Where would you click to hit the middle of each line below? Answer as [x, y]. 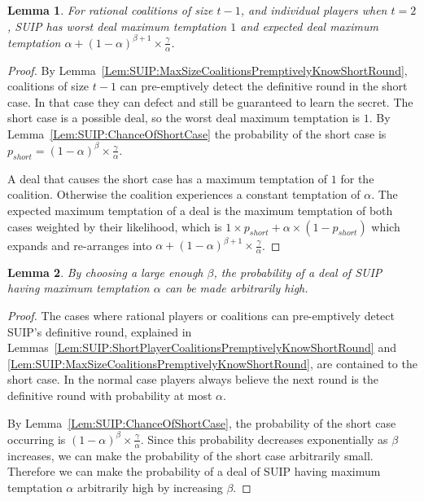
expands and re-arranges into [80, 245]
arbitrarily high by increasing [150, 487]
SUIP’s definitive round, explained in [100, 331]
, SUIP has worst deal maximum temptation [117, 26]
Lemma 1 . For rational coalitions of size [110, 10]
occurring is [37, 439]
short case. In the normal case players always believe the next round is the [193, 379]
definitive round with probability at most [110, 396]
